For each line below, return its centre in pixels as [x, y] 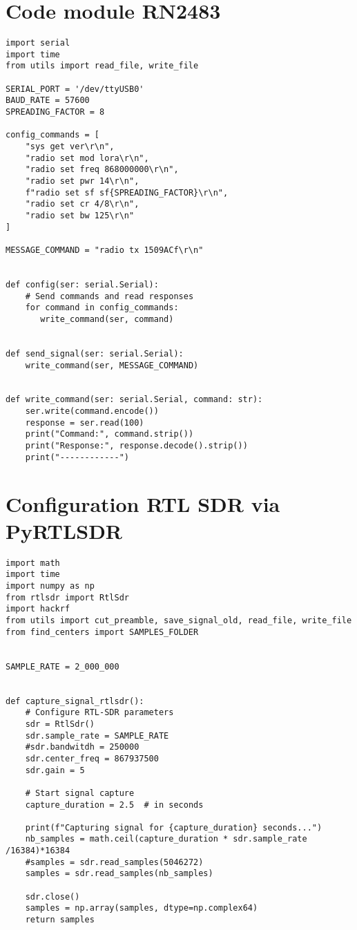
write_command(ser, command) [107, 319]
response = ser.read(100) [85, 423]
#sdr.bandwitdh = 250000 [82, 747]
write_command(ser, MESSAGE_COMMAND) [112, 365]
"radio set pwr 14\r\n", [82, 181]
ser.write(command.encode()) [92, 411]
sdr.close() [52, 896]
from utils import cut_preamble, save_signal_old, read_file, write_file [179, 620]
